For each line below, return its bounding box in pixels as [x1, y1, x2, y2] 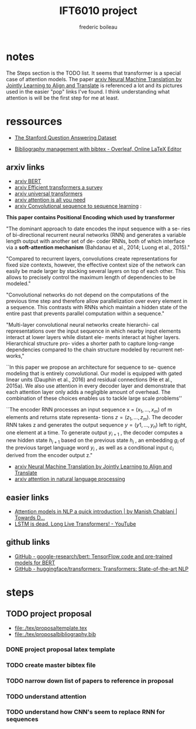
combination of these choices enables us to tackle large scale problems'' [6, 395, 183, 402]
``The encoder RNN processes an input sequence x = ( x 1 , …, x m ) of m [6, 406, 173, 414]
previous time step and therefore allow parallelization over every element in [6, 298, 188, 305]
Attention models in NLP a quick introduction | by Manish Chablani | [14, 508, 177, 515]
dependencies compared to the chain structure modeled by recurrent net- [6, 346, 185, 353]
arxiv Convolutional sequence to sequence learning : [14, 203, 142, 210]
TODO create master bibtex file [6, 661, 96, 669]
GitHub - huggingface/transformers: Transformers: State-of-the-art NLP [14, 565, 189, 572]
